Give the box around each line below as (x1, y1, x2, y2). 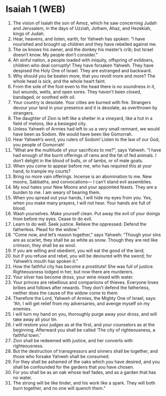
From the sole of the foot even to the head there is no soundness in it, (12, 83, 156, 89)
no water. (12, 375, 32, 381)
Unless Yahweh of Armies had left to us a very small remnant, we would (12, 126, 160, 132)
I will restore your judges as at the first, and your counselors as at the (12, 321, 155, 327)
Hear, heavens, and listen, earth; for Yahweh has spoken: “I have (12, 36, 146, 42)
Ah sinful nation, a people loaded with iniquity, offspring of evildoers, (12, 57, 154, 63)
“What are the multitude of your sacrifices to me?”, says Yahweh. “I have (12, 147, 162, 153)
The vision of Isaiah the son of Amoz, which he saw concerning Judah (12, 20, 157, 26)
